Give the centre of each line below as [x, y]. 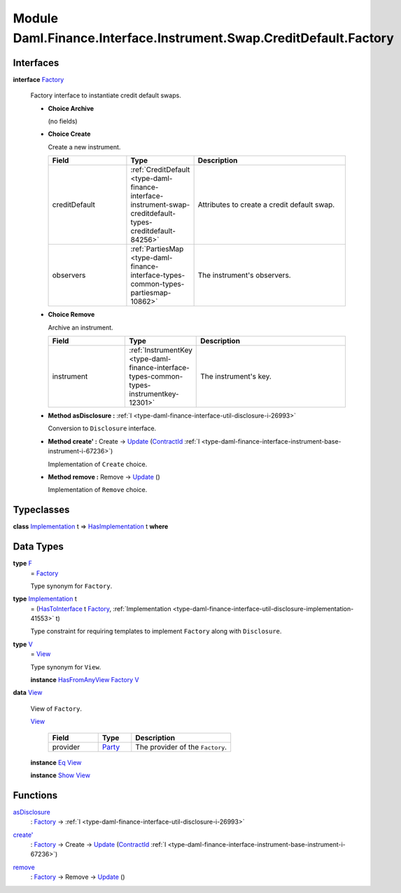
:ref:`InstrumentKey [161, 350]
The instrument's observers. [244, 275]
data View [28, 693]
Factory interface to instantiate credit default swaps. [106, 95]
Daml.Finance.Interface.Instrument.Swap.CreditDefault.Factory [204, 38]
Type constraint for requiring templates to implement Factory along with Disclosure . [156, 632]
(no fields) [63, 121]
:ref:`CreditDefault [160, 170]
